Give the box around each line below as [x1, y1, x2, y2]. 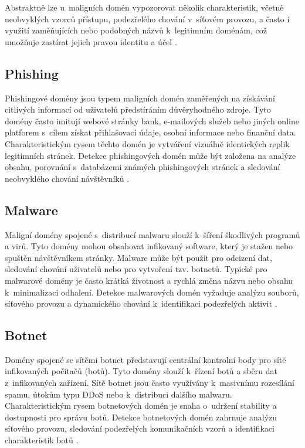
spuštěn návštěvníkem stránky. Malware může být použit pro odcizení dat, [5, 251, 272, 263]
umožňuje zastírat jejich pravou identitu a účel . [5, 35, 177, 47]
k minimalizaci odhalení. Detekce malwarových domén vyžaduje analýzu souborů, [5, 286, 299, 298]
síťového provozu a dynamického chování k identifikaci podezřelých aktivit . [5, 297, 277, 310]
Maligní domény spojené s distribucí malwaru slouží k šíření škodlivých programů [5, 228, 300, 240]
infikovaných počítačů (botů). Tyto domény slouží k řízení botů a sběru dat [5, 365, 277, 377]
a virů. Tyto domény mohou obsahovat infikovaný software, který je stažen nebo [5, 240, 293, 252]
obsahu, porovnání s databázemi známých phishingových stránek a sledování [5, 161, 280, 173]
